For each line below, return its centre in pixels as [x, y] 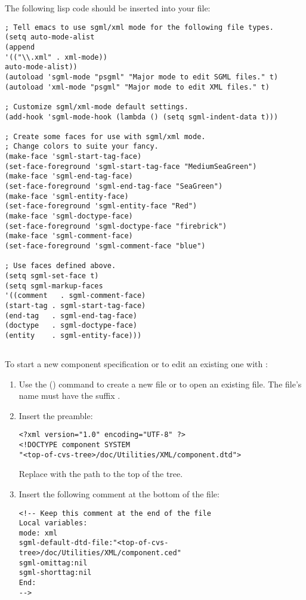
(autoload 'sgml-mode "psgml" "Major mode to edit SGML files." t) [142, 77]
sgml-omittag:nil [53, 563]
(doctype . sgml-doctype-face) [71, 326]
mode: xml [38, 533]
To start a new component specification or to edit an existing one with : [136, 363]
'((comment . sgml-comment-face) [75, 296]
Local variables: [53, 523]
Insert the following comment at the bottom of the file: [119, 493]
